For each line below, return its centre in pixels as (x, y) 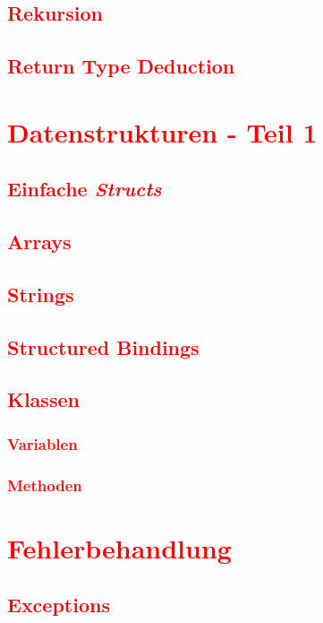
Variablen (42, 443)
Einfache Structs (85, 189)
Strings (41, 294)
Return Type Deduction (121, 66)
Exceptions (59, 605)
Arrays (39, 242)
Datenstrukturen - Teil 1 (162, 131)
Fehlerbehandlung (119, 547)
